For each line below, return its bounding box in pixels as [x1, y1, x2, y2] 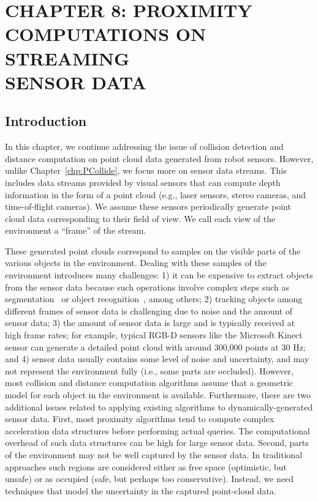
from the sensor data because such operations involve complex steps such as [5, 280, 289, 293]
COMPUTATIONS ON [5, 21, 206, 46]
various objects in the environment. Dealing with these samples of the [5, 256, 267, 269]
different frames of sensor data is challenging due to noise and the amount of [5, 304, 293, 317]
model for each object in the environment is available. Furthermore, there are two [5, 388, 311, 401]
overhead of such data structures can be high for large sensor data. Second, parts [5, 436, 309, 449]
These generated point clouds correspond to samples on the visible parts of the [5, 244, 301, 257]
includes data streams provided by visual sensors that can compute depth [5, 176, 281, 188]
